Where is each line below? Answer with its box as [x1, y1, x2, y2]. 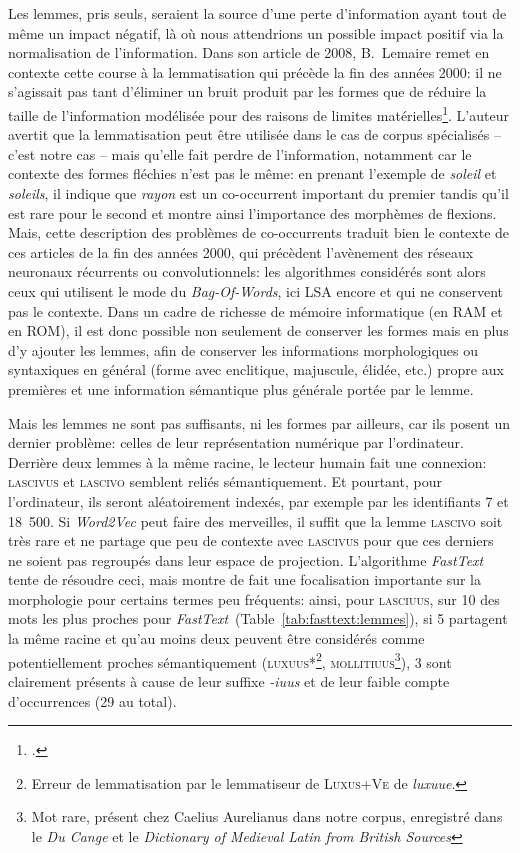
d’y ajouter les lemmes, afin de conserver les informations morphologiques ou [8, 339, 479, 360]
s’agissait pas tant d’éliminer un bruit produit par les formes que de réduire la [8, 81, 487, 102]
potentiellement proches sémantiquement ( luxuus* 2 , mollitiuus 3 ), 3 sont [8, 648, 452, 672]
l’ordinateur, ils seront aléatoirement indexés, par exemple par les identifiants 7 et [8, 490, 509, 511]
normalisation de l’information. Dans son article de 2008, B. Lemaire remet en [8, 42, 490, 63]
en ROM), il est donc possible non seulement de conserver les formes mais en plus [8, 320, 509, 341]
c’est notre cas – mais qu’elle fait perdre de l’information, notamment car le [8, 143, 472, 164]
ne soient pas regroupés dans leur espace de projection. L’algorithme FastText [8, 549, 484, 570]
